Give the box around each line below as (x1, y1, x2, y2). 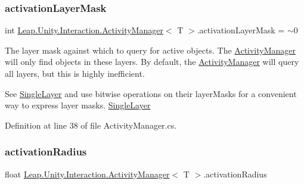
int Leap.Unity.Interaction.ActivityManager (5, 24, 163, 36)
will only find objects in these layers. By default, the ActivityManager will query (5, 55, 299, 68)
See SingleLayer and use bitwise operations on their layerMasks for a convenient (5, 87, 297, 99)
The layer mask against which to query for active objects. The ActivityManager (5, 43, 296, 56)
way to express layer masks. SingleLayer (5, 99, 151, 111)
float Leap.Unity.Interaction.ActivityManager (5, 167, 170, 180)
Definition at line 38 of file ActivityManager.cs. (5, 118, 177, 131)
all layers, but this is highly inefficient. (5, 67, 145, 79)
